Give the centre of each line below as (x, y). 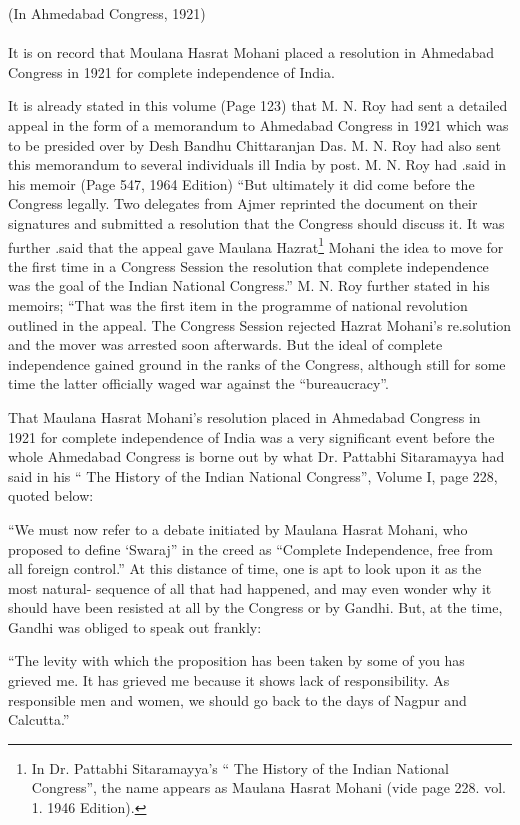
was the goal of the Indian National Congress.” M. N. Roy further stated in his (249, 285)
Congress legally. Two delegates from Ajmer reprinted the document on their (243, 203)
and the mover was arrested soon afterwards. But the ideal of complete (225, 344)
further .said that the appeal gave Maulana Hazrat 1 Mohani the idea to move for (256, 245)
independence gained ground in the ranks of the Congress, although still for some (257, 363)
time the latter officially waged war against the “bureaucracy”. (198, 383)
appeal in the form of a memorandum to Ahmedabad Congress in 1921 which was (258, 124)
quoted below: (51, 495)
